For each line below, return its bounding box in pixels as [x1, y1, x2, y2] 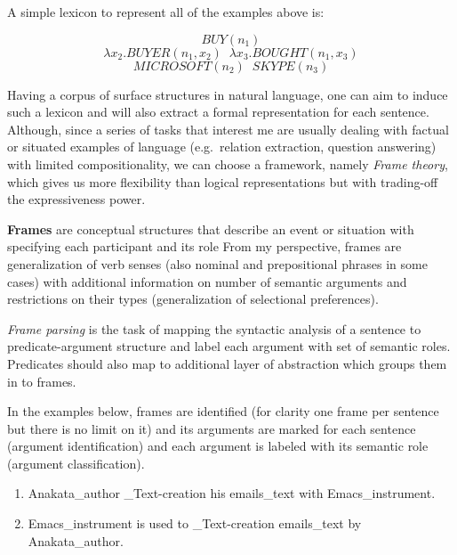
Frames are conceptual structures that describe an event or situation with [7, 219, 414, 238]
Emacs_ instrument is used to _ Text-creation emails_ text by [28, 514, 362, 533]
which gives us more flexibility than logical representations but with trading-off [7, 172, 438, 191]
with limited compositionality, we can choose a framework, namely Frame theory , [7, 154, 448, 173]
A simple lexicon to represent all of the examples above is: [7, 3, 325, 20]
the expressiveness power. [7, 190, 146, 208]
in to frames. [7, 371, 76, 390]
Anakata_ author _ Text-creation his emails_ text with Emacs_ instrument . [28, 484, 436, 502]
